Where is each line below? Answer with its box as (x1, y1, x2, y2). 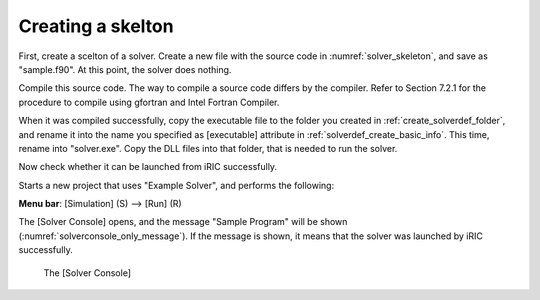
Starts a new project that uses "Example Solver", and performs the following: (18, 179, 335, 191)
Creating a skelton (18, 15, 174, 37)
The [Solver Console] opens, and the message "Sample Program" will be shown (18, 216, 348, 228)
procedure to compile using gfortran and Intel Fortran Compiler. (18, 96, 280, 108)
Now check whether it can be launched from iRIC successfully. (18, 161, 278, 173)
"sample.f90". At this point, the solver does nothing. (18, 63, 232, 75)
